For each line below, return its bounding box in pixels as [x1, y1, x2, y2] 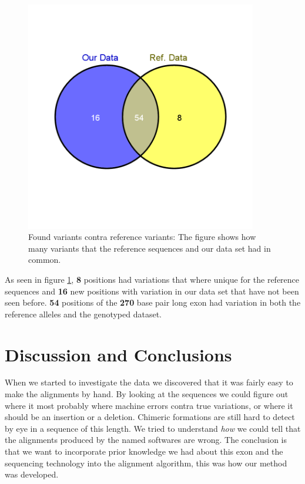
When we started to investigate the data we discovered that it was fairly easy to [5, 376, 293, 388]
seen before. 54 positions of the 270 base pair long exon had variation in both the [5, 296, 301, 309]
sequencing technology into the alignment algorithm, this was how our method [5, 456, 287, 469]
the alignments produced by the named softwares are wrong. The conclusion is [5, 434, 287, 446]
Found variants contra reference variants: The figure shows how [28, 231, 256, 243]
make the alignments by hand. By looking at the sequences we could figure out [5, 388, 289, 400]
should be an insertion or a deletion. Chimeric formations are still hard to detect [5, 411, 295, 423]
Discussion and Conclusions [5, 342, 232, 366]
